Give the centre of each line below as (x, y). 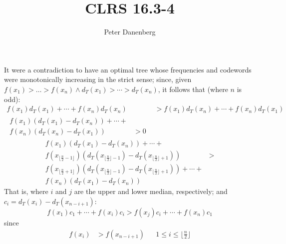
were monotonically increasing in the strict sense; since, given (98, 79)
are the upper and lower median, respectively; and (151, 191)
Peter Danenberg (130, 32)
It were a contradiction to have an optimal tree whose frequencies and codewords (128, 69)
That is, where (26, 191)
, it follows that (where (193, 89)
